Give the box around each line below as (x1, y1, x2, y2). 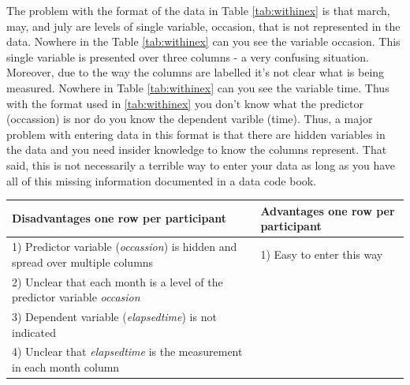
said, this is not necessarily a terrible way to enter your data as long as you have (6, 156, 396, 173)
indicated (12, 323, 57, 340)
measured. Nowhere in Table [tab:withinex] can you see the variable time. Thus (6, 79, 389, 95)
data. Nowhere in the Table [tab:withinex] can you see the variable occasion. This (6, 33, 401, 50)
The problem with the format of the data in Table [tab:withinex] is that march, (6, 2, 390, 18)
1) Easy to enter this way (260, 245, 383, 262)
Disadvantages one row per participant (12, 210, 227, 226)
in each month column (12, 358, 120, 375)
